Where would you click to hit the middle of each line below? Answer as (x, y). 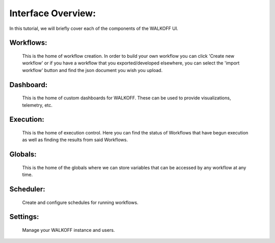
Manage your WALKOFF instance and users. (68, 230)
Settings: (24, 217)
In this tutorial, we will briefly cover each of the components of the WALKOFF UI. (94, 28)
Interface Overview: (53, 13)
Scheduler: (27, 189)
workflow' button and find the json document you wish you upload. (92, 70)
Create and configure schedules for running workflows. (80, 202)
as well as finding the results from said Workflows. (75, 140)
